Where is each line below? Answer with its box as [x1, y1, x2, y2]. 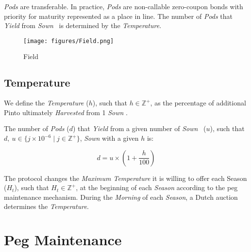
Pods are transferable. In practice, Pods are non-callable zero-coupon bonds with [4, 1, 243, 11]
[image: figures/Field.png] [23, 37, 114, 44]
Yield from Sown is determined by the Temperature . [4, 20, 162, 30]
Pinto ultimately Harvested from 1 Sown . [4, 107, 128, 117]
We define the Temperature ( [4, 98, 89, 108]
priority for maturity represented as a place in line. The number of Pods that [4, 11, 233, 21]
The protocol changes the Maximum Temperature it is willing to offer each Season [4, 173, 247, 183]
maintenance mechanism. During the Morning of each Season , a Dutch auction [4, 192, 238, 202]
